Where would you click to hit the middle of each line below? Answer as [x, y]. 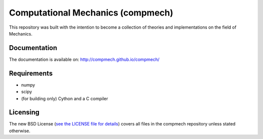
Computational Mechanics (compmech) [91, 13]
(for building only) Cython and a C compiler [65, 98]
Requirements [31, 73]
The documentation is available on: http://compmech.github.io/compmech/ [84, 59]
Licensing [24, 113]
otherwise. [20, 131]
